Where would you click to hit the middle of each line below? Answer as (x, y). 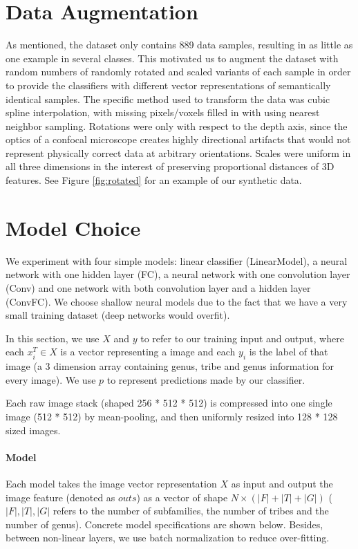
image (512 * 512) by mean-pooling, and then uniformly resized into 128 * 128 (172, 416)
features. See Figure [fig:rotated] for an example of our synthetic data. (154, 180)
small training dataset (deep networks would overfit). (118, 315)
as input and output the (282, 483)
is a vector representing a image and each (148, 352)
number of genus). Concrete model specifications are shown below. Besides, (164, 524)
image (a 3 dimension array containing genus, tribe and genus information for (170, 366)
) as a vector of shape (182, 497)
